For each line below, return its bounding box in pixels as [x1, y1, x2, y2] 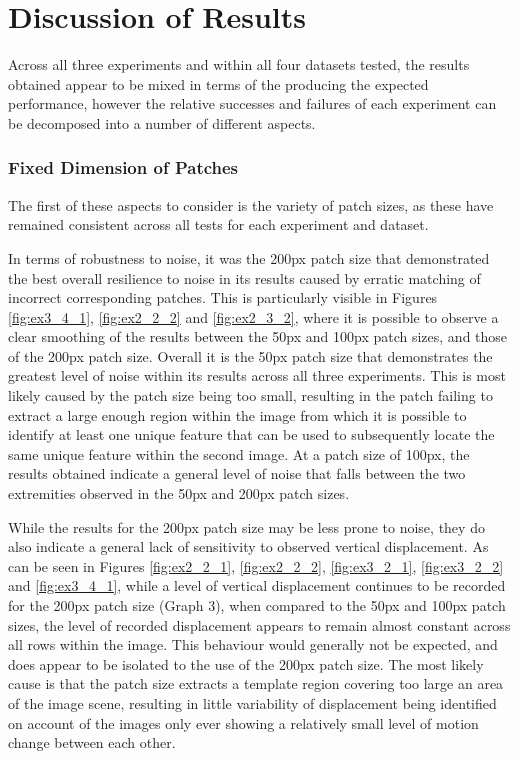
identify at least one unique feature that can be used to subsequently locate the [8, 424, 495, 445]
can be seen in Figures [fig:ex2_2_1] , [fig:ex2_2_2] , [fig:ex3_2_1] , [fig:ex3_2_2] [8, 555, 504, 576]
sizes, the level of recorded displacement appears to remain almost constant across [8, 614, 511, 635]
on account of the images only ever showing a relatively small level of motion [8, 712, 479, 733]
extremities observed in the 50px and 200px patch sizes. [8, 483, 350, 504]
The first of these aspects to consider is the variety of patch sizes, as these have [8, 194, 494, 215]
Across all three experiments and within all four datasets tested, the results [8, 54, 470, 75]
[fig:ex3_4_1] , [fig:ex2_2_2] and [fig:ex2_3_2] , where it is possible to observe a [8, 306, 499, 327]
